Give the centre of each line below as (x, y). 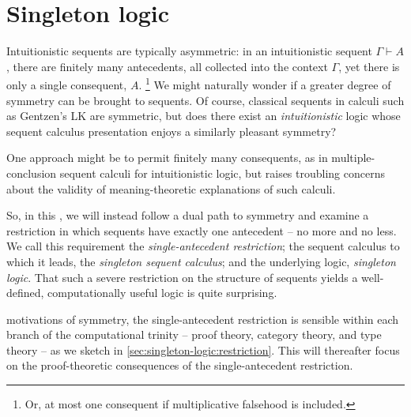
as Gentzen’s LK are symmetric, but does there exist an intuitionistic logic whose (204, 116)
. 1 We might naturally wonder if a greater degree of (265, 83)
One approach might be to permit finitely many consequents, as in (167, 158)
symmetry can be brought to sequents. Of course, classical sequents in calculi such (205, 100)
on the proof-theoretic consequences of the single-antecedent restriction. (180, 365)
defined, (25, 293)
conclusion (32, 173)
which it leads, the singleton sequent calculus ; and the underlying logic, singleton (201, 261)
